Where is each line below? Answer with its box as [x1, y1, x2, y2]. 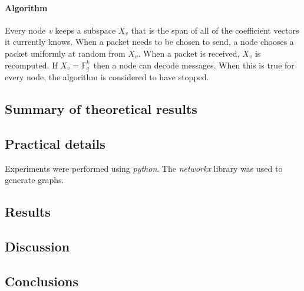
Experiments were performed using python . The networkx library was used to [5, 162, 283, 174]
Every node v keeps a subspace [5, 24, 116, 36]
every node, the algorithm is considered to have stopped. [5, 71, 209, 83]
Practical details [5, 134, 105, 152]
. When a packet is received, [138, 47, 240, 59]
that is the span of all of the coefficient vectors [131, 24, 299, 36]
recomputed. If [5, 58, 58, 71]
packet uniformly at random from [5, 47, 125, 59]
